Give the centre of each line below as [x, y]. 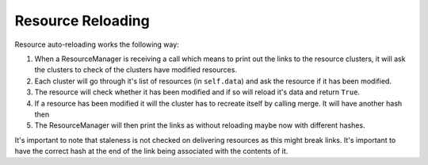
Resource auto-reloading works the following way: [97, 44]
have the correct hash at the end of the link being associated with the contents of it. [151, 152]
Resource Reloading [82, 21]
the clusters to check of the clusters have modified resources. [136, 70]
